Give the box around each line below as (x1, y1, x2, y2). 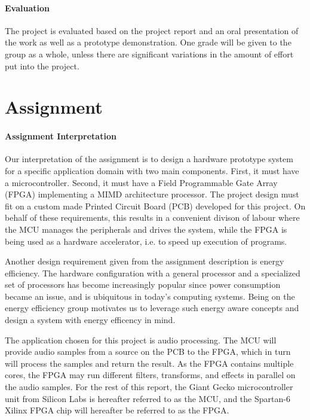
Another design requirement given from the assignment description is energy (5, 255, 284, 267)
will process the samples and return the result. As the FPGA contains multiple (5, 357, 294, 369)
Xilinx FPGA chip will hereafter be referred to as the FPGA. (5, 404, 229, 416)
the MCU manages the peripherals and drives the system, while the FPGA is (5, 223, 287, 235)
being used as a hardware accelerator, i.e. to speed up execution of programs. (5, 235, 287, 247)
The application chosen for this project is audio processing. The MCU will (5, 333, 277, 346)
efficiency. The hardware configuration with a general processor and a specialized (5, 266, 300, 279)
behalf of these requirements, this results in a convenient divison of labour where (5, 211, 300, 224)
